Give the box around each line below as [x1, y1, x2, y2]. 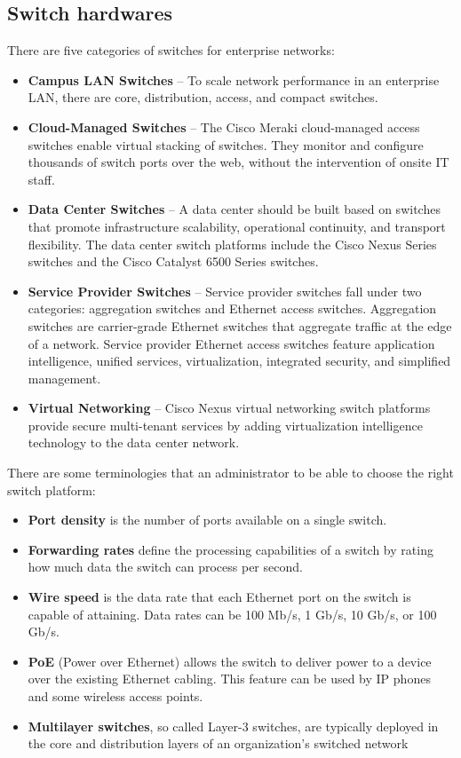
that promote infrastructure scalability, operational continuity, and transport [28, 217, 446, 235]
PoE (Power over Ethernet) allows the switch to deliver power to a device [28, 651, 432, 670]
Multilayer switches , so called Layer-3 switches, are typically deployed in [28, 716, 439, 735]
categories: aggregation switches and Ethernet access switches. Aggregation [28, 299, 437, 318]
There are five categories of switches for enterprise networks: [7, 41, 335, 59]
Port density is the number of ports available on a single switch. [28, 510, 387, 529]
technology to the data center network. [28, 433, 240, 452]
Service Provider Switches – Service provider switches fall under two [28, 281, 422, 300]
